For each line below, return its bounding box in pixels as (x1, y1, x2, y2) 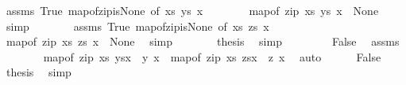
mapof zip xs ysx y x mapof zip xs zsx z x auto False (43, 48, 381, 65)
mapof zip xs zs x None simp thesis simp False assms (6, 33, 400, 50)
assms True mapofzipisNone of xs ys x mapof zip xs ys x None (6, 2, 379, 18)
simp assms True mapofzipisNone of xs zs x (6, 17, 269, 34)
